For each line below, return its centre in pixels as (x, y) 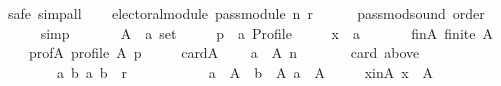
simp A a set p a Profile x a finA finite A (266, 32)
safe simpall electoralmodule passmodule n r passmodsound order (246, 13)
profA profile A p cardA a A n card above (224, 52)
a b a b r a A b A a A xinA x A (245, 71)
